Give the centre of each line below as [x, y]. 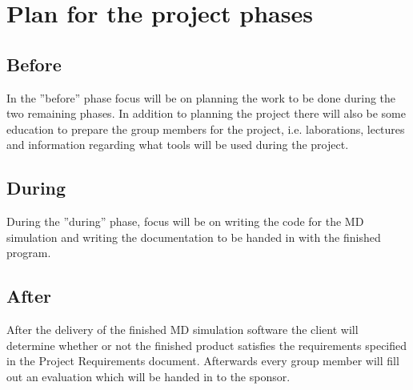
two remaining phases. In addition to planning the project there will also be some [206, 113]
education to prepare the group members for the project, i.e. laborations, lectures [206, 129]
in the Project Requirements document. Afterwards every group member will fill [203, 361]
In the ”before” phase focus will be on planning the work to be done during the [201, 97]
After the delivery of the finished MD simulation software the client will [182, 330]
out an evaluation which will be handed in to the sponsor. [148, 376]
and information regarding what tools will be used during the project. [178, 145]
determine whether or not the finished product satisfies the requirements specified [207, 345]
